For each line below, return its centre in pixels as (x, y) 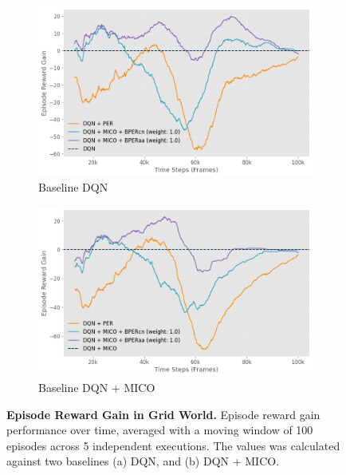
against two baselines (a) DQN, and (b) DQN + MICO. (143, 461)
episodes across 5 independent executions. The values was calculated (173, 445)
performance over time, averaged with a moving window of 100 (160, 430)
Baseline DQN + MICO (97, 387)
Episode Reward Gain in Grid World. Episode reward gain (163, 414)
